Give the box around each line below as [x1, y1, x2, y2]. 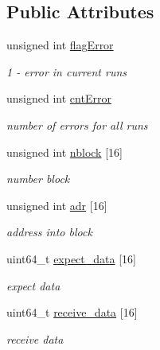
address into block [6, 224, 92, 240]
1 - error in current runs [6, 63, 127, 80]
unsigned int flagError [6, 37, 114, 53]
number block [6, 170, 70, 187]
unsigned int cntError [6, 90, 111, 107]
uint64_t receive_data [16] [6, 304, 138, 321]
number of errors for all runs [6, 116, 148, 133]
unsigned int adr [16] [6, 196, 107, 213]
